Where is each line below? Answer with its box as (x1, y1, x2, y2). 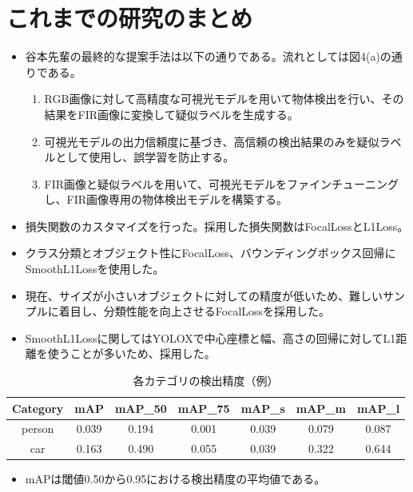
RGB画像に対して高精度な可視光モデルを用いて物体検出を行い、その (44, 90, 404, 107)
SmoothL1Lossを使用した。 (25, 260, 165, 277)
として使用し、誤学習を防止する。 (55, 149, 235, 165)
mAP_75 (177, 399, 230, 416)
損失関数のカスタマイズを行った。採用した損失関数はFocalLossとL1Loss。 (25, 217, 409, 234)
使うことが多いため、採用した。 (47, 345, 216, 362)
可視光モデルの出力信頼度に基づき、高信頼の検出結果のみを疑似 (44, 133, 379, 149)
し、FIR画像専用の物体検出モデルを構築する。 (44, 191, 288, 208)
